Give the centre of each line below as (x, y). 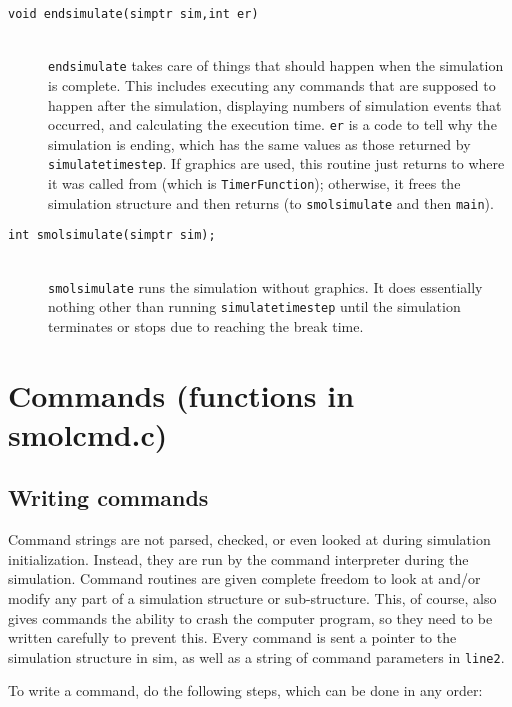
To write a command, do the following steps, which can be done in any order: (245, 690)
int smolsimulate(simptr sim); (112, 235)
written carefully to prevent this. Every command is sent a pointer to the (232, 637)
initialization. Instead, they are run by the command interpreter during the (238, 558)
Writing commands (108, 497)
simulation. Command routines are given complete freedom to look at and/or (244, 578)
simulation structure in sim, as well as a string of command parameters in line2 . (256, 656)
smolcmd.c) (88, 433)
